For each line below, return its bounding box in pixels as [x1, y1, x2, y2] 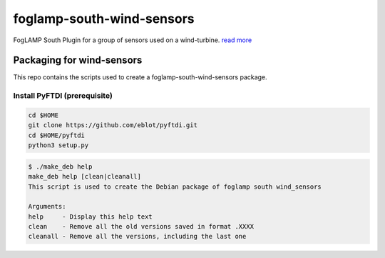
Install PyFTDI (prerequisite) [13, 91, 113, 101]
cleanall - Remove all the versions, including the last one [28, 232, 247, 241]
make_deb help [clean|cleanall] [28, 172, 142, 181]
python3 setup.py [28, 142, 89, 149]
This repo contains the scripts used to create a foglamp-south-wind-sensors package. [13, 73, 267, 81]
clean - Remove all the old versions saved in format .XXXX [28, 222, 255, 231]
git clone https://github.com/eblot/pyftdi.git [28, 121, 197, 129]
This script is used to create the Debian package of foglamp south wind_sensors [28, 182, 322, 191]
